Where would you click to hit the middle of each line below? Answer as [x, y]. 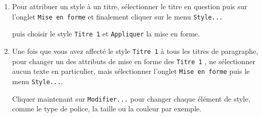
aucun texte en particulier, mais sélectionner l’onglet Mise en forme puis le [131, 71]
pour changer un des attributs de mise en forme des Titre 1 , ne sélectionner [134, 61]
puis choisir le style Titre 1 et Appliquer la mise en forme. [106, 34]
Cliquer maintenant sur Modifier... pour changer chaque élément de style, [131, 98]
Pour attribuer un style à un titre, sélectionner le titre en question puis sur [130, 6]
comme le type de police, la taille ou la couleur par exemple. [107, 109]
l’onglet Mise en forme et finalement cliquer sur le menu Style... [117, 16]
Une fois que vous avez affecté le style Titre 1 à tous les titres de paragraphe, [135, 51]
